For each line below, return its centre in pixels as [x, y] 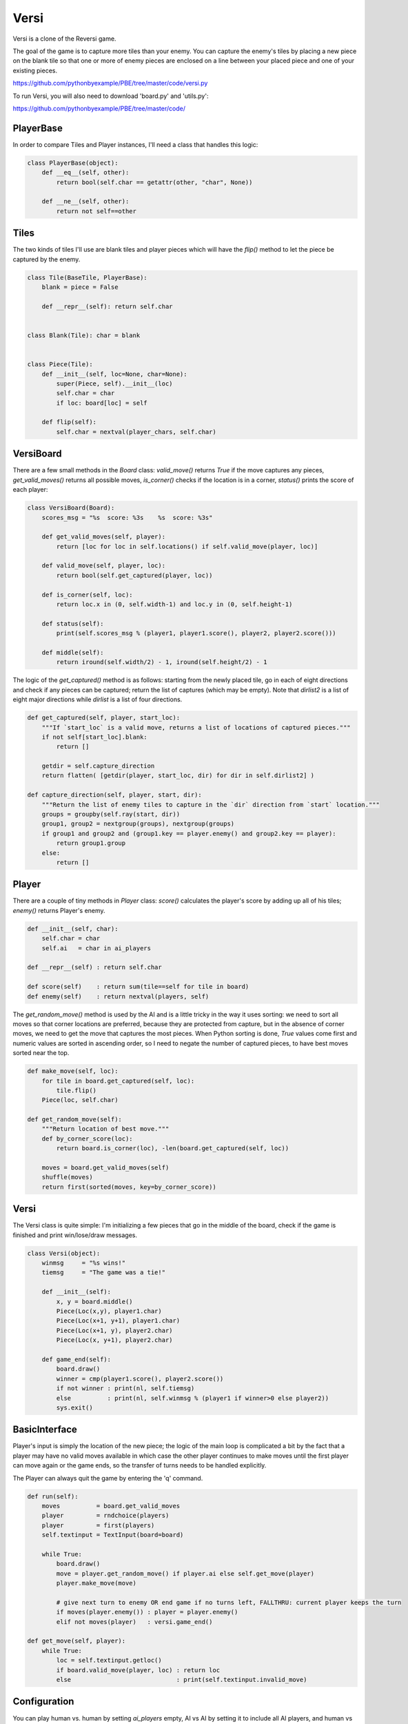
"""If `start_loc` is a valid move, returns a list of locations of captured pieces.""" [196, 727]
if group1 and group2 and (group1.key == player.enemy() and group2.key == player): [189, 833]
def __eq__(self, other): [85, 173]
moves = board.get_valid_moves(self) [105, 1168]
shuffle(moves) [67, 1177]
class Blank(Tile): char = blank [84, 335]
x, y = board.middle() [95, 1301]
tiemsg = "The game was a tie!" [103, 1273]
